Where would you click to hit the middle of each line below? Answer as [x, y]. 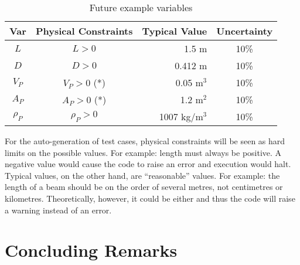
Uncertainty [245, 31]
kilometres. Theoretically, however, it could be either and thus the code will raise [150, 198]
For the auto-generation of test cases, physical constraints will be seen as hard [145, 141]
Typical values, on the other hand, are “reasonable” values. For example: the [142, 175]
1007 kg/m [181, 116]
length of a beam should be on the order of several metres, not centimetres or [144, 187]
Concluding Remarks [91, 250]
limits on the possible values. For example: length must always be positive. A [143, 152]
